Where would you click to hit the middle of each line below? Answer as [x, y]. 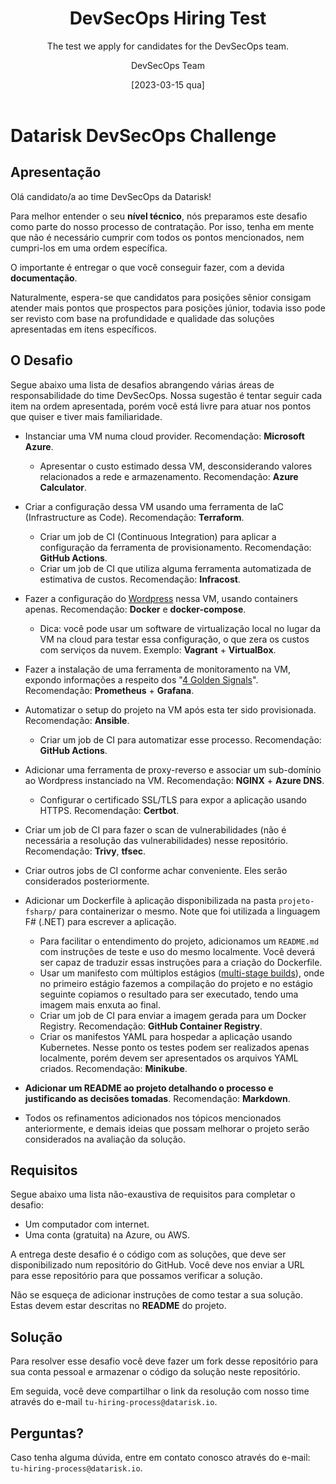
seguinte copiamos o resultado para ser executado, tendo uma [169, 994]
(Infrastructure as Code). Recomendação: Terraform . [134, 517]
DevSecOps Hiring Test [168, 18]
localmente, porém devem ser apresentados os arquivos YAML [169, 1058]
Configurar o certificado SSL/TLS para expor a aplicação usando [173, 799]
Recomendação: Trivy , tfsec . [85, 851]
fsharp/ [40, 912]
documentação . [44, 278]
